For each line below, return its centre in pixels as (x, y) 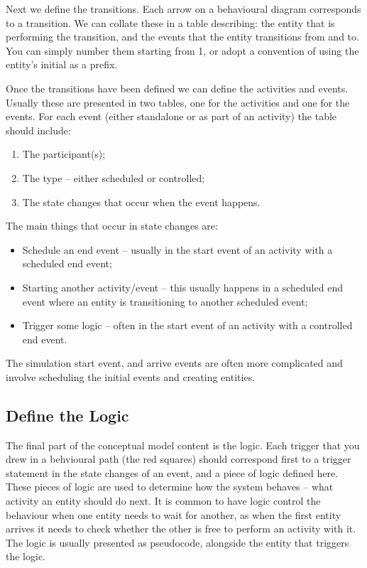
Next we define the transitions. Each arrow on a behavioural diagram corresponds (183, 9)
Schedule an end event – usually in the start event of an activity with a (177, 249)
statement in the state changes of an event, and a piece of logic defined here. (172, 472)
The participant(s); (64, 154)
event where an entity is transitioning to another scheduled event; (165, 301)
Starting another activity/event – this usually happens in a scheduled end (182, 287)
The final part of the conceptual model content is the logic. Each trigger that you (183, 445)
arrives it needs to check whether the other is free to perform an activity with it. (181, 529)
